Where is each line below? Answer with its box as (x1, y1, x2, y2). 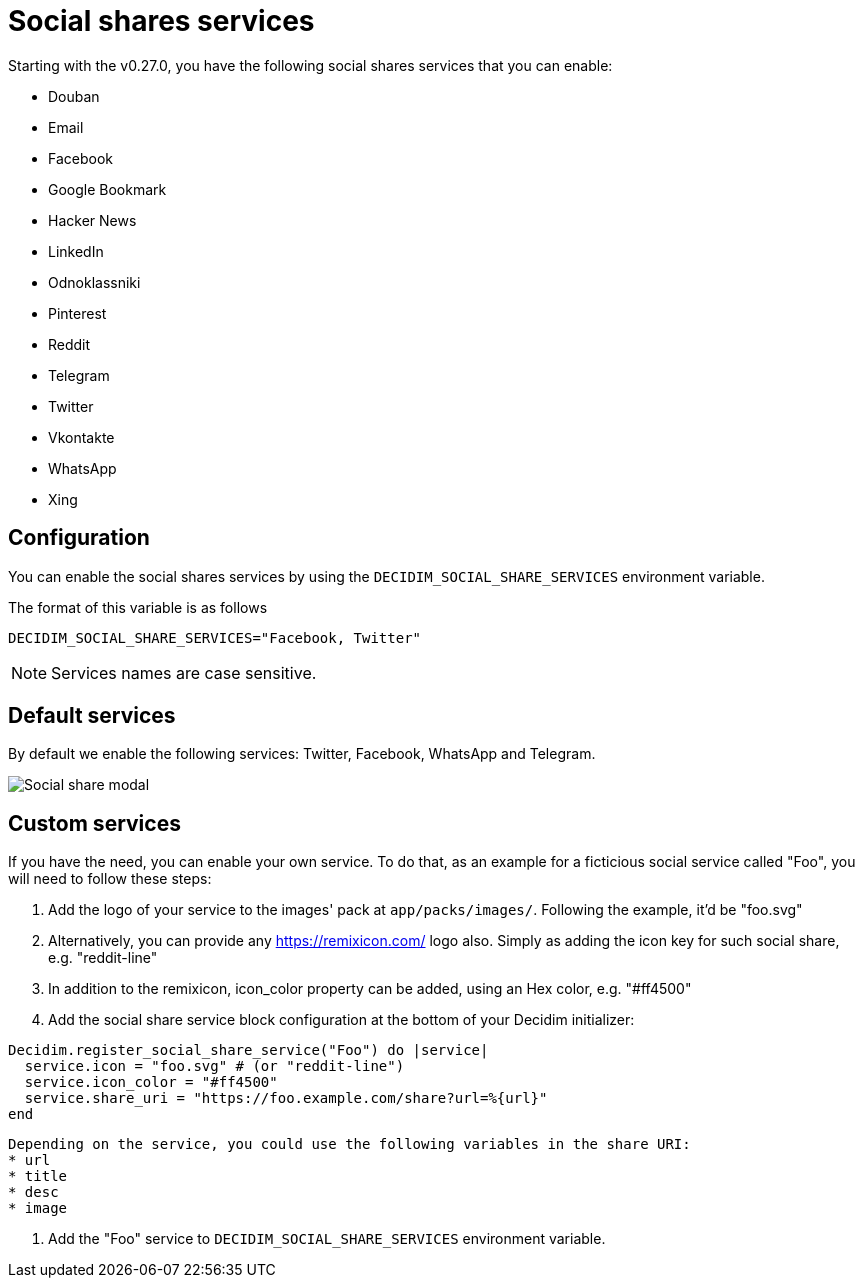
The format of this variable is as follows (8, 598, 268, 616)
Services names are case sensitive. (51, 662, 317, 683)
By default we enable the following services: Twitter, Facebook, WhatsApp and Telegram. (8, 745, 596, 763)
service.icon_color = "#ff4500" (24, 1074, 278, 1091)
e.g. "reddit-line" (48, 949, 158, 967)
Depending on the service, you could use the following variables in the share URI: (8, 1136, 691, 1153)
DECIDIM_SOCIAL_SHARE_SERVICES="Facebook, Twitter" (8, 629, 422, 646)
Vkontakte (48, 428, 115, 446)
